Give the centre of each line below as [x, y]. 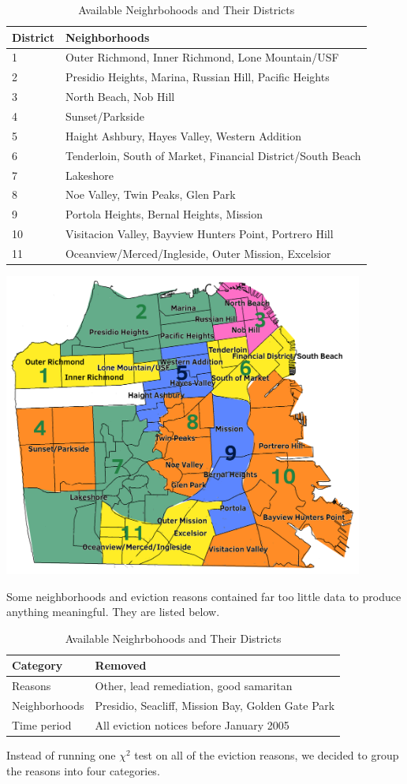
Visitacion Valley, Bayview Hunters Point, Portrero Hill [199, 234]
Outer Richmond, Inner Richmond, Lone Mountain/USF [202, 57]
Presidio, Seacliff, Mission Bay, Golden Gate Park [215, 705]
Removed [121, 665]
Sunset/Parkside [105, 116]
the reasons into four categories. [83, 770]
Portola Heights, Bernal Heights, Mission [164, 214]
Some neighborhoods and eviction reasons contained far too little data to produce [204, 596]
